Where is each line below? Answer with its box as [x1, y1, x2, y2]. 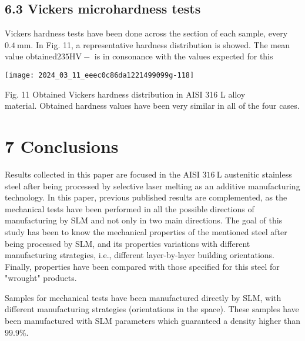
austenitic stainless [224, 168, 292, 180]
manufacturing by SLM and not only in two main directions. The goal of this [5, 214, 283, 226]
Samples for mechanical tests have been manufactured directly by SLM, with [5, 291, 281, 303]
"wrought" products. [5, 272, 77, 284]
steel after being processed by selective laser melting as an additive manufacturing [5, 179, 300, 192]
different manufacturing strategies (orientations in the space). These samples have [5, 303, 299, 315]
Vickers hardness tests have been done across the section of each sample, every [5, 27, 288, 39]
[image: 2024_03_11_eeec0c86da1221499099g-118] [5, 71, 195, 79]
